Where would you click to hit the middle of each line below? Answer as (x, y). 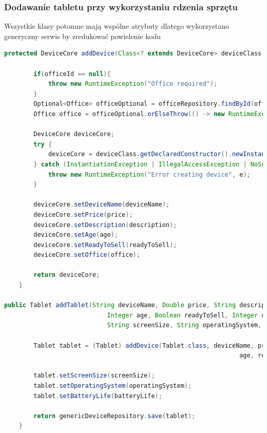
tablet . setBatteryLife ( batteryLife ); (98, 396)
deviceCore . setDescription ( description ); (105, 225)
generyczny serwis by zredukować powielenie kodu (83, 36)
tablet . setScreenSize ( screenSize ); (94, 376)
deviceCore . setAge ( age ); (76, 235)
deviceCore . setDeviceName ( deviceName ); (102, 205)
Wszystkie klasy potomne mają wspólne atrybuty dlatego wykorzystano (117, 26)
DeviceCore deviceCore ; (74, 134)
